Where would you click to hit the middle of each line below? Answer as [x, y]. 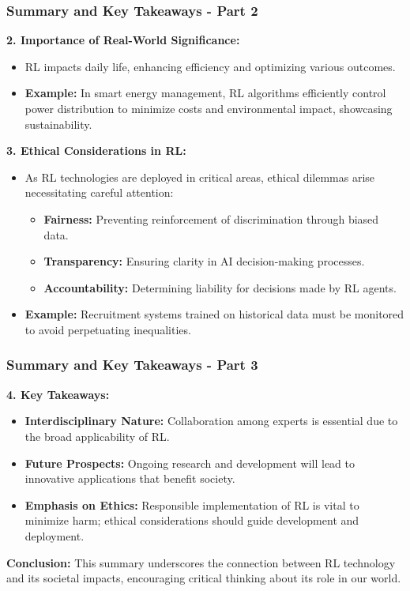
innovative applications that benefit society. [130, 478]
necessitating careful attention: [99, 192]
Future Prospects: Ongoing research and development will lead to [190, 463]
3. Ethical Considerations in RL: [96, 151]
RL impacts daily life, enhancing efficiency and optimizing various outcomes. [210, 66]
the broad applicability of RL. [97, 436]
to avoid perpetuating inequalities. [108, 329]
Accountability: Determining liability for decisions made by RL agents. [220, 287]
